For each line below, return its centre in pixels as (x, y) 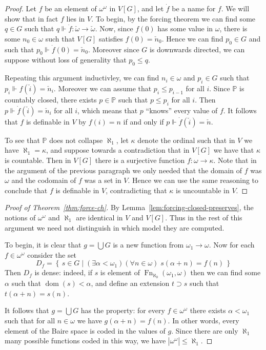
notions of (20, 217)
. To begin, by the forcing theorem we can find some (173, 18)
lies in (76, 18)
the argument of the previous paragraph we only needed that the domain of (124, 170)
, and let (150, 8)
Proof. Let (21, 8)
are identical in (99, 217)
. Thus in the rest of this (204, 217)
